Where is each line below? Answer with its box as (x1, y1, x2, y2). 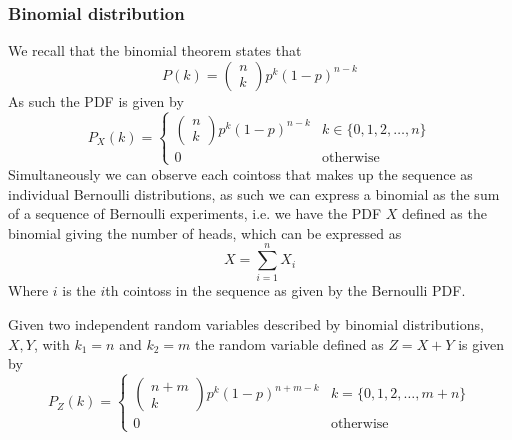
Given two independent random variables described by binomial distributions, (8, 314, 484, 335)
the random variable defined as (194, 333, 384, 354)
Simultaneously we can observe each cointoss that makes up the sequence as (8, 163, 473, 184)
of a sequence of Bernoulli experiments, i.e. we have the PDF (8, 203, 382, 224)
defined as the (402, 203, 487, 224)
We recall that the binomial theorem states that (8, 40, 302, 61)
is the (62, 280, 96, 301)
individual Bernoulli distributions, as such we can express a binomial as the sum (8, 183, 500, 204)
